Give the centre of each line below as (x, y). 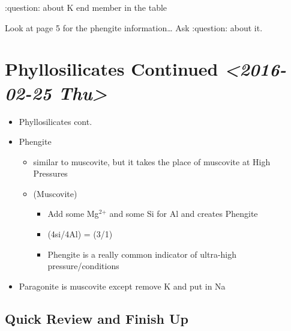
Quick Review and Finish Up (97, 318)
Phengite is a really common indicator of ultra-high (142, 254)
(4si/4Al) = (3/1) (80, 234)
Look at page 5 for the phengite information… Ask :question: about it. (134, 27)
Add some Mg (73, 214)
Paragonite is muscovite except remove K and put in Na (122, 286)
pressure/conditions (83, 266)
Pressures (50, 173)
